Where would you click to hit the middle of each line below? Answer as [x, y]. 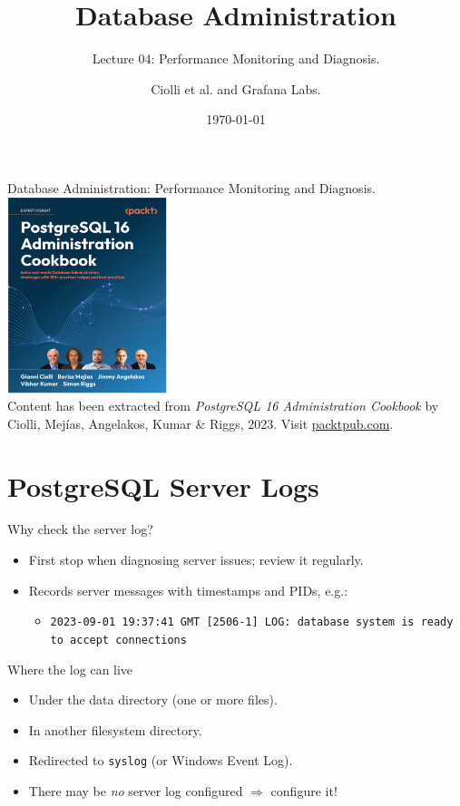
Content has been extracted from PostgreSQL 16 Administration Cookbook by [223, 406]
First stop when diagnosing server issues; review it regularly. [196, 560]
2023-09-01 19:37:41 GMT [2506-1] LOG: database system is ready [252, 622]
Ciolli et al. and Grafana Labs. [236, 88]
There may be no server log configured [136, 790]
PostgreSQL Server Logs [163, 486]
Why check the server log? [80, 529]
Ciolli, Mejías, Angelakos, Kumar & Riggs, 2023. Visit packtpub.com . [201, 423]
